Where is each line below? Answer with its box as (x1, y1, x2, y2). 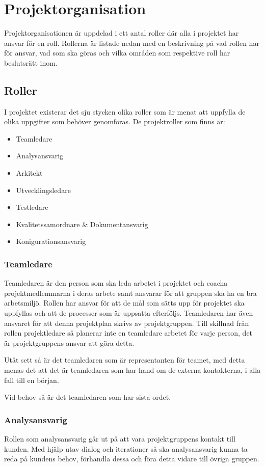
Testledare (16, 202, 48, 212)
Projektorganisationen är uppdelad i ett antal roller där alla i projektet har (4, 28, 239, 38)
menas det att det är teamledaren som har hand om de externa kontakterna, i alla (4, 365, 261, 375)
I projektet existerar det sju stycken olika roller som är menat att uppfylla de (4, 106, 246, 117)
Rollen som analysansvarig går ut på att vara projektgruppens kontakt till (4, 433, 235, 444)
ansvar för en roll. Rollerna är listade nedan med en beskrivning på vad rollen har (4, 37, 259, 48)
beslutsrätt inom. (4, 57, 58, 68)
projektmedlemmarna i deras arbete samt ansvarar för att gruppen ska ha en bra (4, 287, 257, 298)
